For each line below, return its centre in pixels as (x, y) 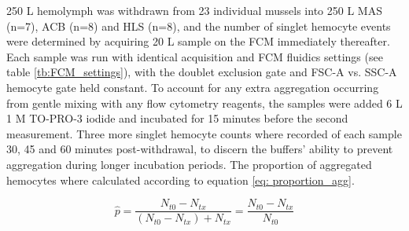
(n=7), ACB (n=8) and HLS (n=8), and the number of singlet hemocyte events (199, 26)
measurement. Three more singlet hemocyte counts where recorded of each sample (204, 133)
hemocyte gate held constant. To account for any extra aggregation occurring (193, 87)
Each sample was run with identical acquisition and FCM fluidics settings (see (195, 56)
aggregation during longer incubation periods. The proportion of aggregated (189, 164)
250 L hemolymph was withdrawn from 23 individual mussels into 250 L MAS (194, 10)
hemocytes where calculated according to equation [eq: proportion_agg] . (181, 180)
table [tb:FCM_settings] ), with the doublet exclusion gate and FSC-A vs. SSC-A (202, 72)
